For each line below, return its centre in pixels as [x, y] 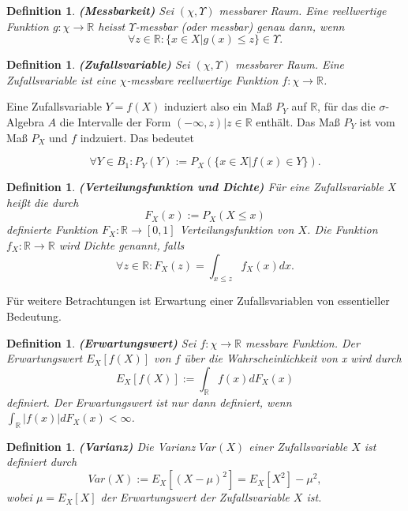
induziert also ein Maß [218, 106]
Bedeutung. [34, 316]
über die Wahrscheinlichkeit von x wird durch [293, 358]
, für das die [346, 106]
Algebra [25, 121]
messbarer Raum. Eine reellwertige [303, 10]
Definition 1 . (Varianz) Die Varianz [101, 446]
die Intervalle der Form [115, 121]
